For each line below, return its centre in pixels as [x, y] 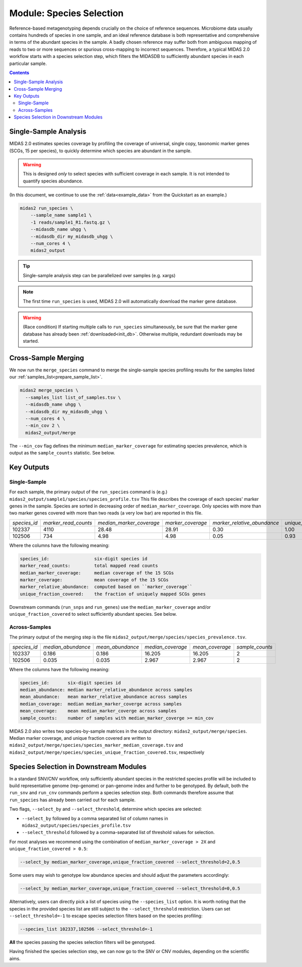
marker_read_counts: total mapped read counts [89, 566]
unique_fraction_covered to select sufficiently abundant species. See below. [93, 614]
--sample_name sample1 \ [61, 215]
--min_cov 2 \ [43, 426]
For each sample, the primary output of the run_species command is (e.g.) [88, 492]
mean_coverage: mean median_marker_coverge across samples [98, 711]
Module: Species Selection [66, 13]
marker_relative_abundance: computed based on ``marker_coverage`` [106, 587]
